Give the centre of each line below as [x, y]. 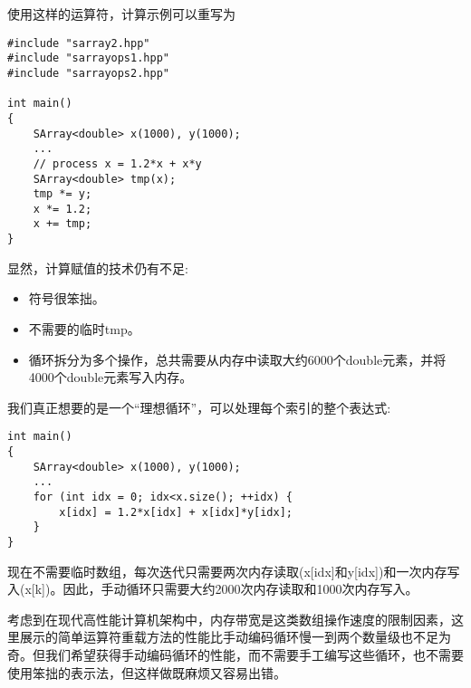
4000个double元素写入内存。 [111, 377]
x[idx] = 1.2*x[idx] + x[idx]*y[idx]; [176, 512]
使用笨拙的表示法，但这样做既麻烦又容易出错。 [147, 672]
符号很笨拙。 [67, 298]
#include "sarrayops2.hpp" [88, 73]
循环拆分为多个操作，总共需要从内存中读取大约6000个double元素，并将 [237, 359]
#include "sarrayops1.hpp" [88, 58]
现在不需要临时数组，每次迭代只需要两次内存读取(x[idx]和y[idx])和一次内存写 [234, 571]
